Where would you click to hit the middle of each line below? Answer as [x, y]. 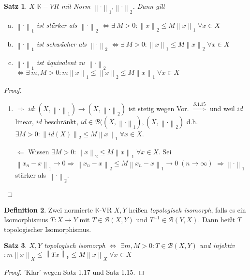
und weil [222, 108]
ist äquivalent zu [61, 62]
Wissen [39, 151]
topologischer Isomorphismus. [48, 229]
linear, [24, 121]
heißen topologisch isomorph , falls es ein [187, 210]
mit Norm [76, 6]
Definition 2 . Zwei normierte [49, 210]
